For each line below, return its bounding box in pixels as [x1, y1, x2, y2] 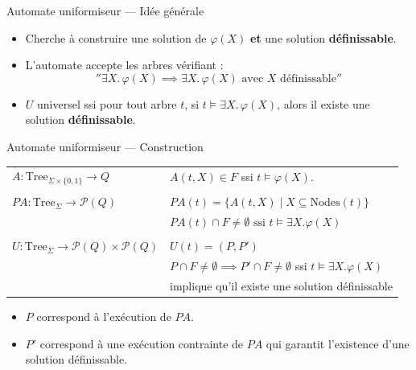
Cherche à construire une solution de [25, 29, 207, 46]
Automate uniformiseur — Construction [6, 138, 204, 154]
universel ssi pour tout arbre [37, 95, 177, 112]
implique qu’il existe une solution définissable [170, 277, 393, 294]
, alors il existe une [277, 95, 370, 112]
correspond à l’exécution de [36, 307, 171, 324]
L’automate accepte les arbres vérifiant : [25, 56, 224, 73]
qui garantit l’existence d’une [266, 335, 410, 351]
